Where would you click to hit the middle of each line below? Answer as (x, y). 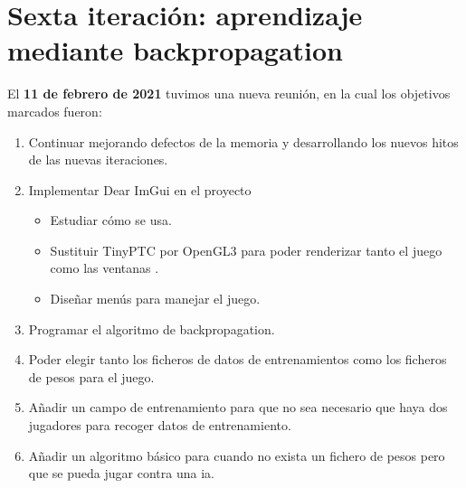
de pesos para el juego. (91, 376)
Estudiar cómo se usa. (111, 220)
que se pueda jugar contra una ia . (121, 473)
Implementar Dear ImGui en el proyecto (140, 189)
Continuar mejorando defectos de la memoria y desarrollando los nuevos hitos (243, 141)
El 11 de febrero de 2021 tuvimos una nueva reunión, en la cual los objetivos (229, 94)
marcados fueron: (55, 111)
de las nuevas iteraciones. (98, 160)
